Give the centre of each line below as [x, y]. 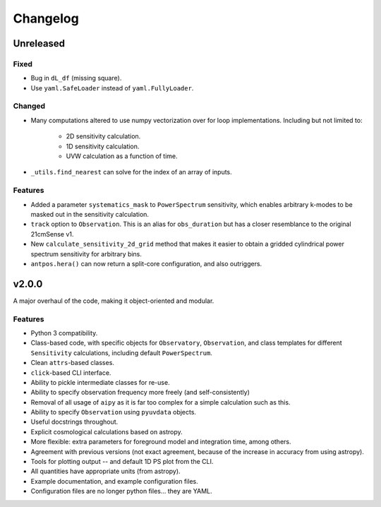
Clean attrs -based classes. [72, 363]
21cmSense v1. [52, 234]
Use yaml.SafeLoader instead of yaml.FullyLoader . [112, 88]
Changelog [46, 18]
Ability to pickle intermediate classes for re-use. [100, 382]
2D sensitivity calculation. [103, 136]
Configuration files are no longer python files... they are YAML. [121, 491]
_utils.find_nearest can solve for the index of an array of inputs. [131, 172]
